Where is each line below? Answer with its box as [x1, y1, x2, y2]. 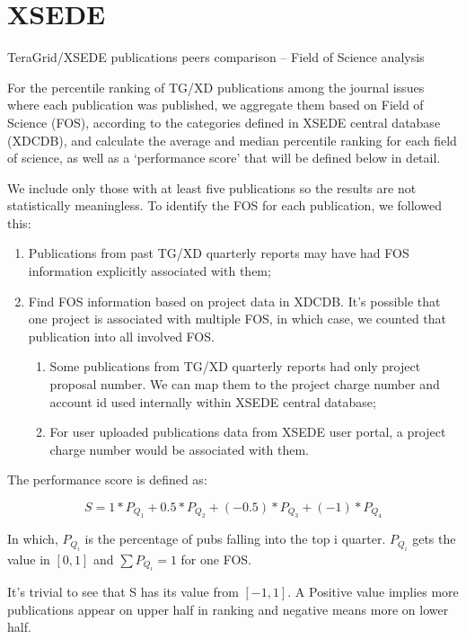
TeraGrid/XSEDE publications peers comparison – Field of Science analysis [7, 48, 425, 67]
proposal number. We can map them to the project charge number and [49, 375, 440, 394]
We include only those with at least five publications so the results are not [7, 178, 417, 197]
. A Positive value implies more [287, 582, 459, 601]
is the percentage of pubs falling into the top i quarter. [84, 529, 386, 548]
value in [7, 549, 50, 568]
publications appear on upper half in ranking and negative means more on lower [7, 599, 449, 618]
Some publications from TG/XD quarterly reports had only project [49, 357, 421, 376]
